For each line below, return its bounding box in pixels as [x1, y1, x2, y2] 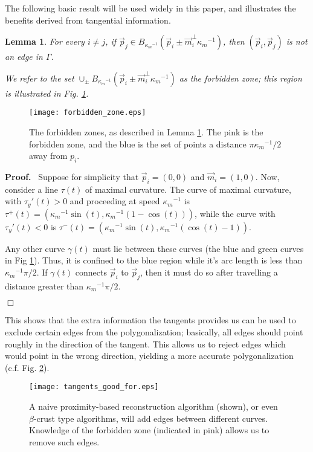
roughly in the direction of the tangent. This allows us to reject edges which [5, 337, 286, 350]
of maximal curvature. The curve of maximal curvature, [85, 182, 291, 195]
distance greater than [5, 279, 84, 292]
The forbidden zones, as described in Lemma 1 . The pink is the [29, 126, 263, 138]
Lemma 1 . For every [5, 35, 85, 48]
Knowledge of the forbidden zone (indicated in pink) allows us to [29, 424, 269, 436]
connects [75, 266, 107, 279]
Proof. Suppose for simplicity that [5, 170, 139, 183]
